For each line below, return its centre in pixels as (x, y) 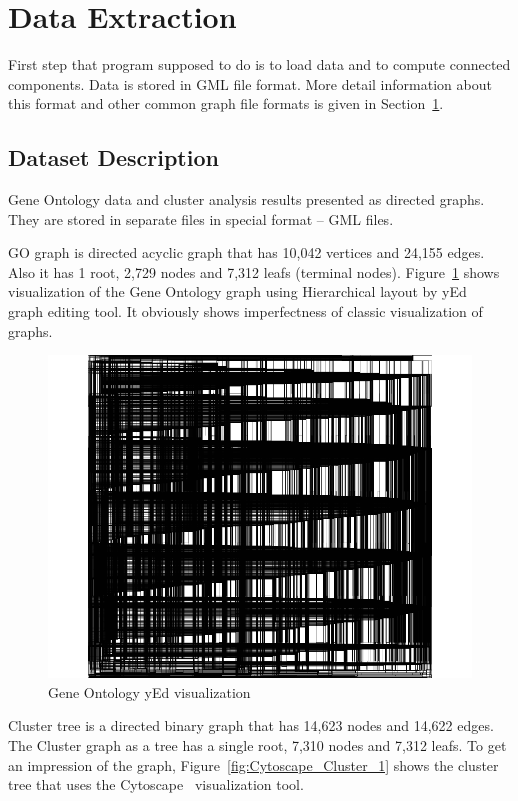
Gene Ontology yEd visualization (149, 691)
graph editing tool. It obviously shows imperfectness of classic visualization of (245, 311)
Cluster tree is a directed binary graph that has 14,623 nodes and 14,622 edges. (251, 725)
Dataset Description (113, 157)
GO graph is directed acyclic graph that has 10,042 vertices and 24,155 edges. (246, 252)
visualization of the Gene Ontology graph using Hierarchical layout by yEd (237, 291)
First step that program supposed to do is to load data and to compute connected (259, 64)
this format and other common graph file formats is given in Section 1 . (226, 103)
